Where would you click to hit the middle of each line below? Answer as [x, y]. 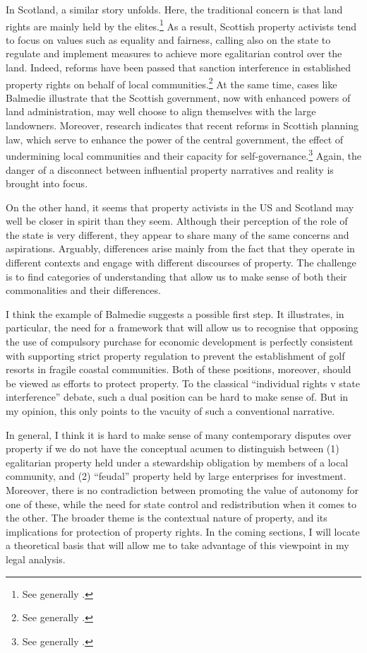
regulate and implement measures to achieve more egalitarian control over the [174, 53]
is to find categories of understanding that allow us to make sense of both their [176, 276]
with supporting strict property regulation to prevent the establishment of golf [175, 355]
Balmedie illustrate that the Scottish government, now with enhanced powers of [178, 97]
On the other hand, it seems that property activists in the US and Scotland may [180, 207]
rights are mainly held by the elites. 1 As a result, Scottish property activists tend [181, 25]
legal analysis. [36, 559]
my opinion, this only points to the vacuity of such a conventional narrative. [170, 411]
